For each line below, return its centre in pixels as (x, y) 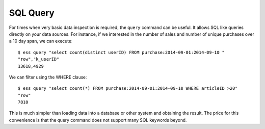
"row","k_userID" (39, 59)
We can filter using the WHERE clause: (48, 77)
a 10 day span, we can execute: (41, 41)
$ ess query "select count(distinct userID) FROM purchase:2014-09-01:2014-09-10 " (121, 52)
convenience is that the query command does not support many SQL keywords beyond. (98, 120)
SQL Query (32, 13)
